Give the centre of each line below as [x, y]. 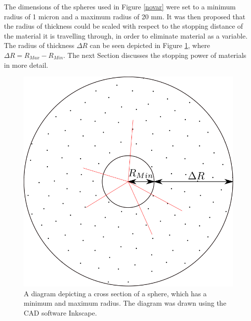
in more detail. [26, 65]
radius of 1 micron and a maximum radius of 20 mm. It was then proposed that [125, 16]
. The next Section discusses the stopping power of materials [155, 55]
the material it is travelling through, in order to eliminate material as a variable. [126, 35]
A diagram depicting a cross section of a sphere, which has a [115, 293]
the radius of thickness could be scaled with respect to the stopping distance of [124, 26]
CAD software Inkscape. [61, 312]
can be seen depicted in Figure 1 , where [150, 45]
